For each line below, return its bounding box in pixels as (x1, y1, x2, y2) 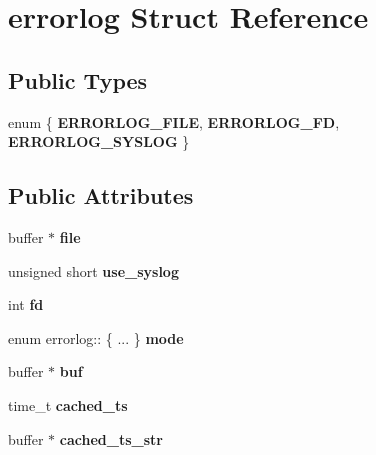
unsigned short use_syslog (8, 260, 179, 281)
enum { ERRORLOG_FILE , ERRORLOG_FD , (8, 111, 340, 132)
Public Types (8, 64, 148, 95)
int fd (8, 294, 44, 315)
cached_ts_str (59, 428, 163, 449)
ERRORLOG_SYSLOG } (8, 131, 190, 152)
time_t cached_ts (8, 394, 128, 415)
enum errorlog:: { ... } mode (8, 327, 184, 348)
